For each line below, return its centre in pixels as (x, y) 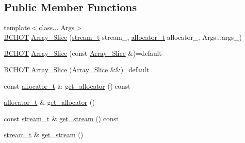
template (17, 27)
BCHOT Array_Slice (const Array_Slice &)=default (83, 53)
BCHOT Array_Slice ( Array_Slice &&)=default (77, 69)
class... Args (57, 27)
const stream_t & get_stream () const (61, 118)
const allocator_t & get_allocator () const (67, 86)
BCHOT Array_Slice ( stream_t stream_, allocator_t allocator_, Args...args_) (123, 37)
